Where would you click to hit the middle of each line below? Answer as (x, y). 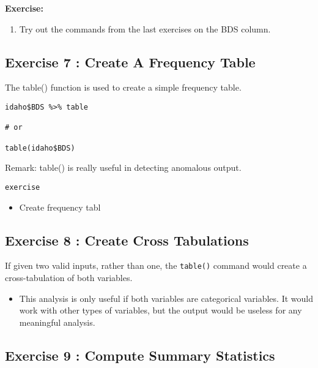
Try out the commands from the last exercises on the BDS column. (145, 28)
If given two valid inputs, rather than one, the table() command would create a (156, 265)
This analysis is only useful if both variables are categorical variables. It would (166, 298)
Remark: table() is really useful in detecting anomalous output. (123, 167)
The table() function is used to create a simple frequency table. (123, 87)
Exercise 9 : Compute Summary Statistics (140, 355)
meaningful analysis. (57, 322)
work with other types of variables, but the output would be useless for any (161, 310)
